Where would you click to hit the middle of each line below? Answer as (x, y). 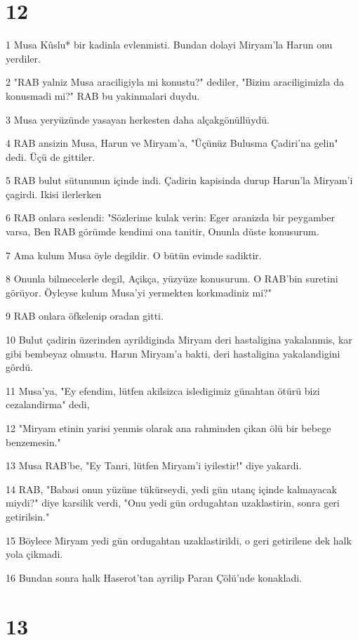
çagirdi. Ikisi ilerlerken (54, 194)
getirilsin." (28, 516)
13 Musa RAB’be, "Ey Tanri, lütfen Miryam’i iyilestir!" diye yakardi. (154, 465)
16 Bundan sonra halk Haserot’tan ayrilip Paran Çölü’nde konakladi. (154, 577)
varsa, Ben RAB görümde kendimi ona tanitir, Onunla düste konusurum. (163, 231)
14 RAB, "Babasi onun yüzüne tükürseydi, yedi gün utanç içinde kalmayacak (171, 489)
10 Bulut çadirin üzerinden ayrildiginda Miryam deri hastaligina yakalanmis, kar (179, 340)
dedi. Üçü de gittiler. (51, 156)
